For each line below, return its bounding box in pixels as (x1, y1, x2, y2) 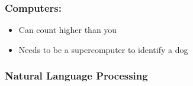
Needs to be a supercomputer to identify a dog (18, 43, 188, 55)
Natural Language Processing (5, 68, 148, 83)
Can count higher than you (18, 24, 117, 36)
